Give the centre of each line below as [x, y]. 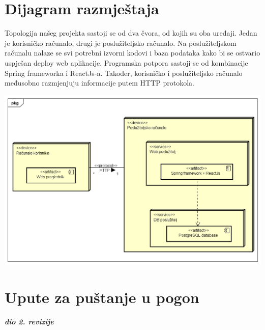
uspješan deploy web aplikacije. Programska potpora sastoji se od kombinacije [126, 62]
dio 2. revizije [29, 321]
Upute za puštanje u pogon [102, 297]
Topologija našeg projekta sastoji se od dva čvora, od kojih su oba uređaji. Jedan [131, 33]
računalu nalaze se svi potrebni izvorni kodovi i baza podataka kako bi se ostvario [132, 53]
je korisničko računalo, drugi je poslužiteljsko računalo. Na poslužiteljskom [121, 43]
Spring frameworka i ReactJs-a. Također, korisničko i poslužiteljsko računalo [124, 73]
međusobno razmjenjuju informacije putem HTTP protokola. [99, 83]
